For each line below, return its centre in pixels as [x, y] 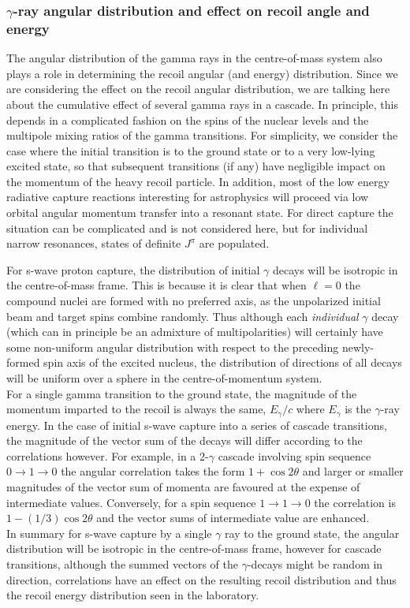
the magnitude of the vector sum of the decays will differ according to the [184, 440]
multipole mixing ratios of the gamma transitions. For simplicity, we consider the [202, 135]
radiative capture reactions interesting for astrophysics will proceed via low [188, 197]
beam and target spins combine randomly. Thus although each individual [183, 316]
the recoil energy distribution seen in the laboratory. [133, 595]
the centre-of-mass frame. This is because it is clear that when [157, 285]
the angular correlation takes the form [153, 471]
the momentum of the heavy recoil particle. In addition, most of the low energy [198, 181]
